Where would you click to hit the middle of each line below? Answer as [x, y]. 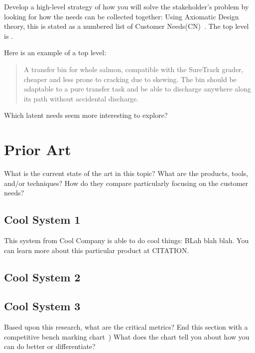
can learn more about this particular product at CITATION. [97, 250]
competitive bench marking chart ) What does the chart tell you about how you [127, 336]
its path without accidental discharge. [81, 98]
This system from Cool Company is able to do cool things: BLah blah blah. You [127, 240]
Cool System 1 [42, 220]
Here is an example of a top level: [55, 52]
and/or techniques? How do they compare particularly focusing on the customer [126, 183]
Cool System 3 [42, 306]
